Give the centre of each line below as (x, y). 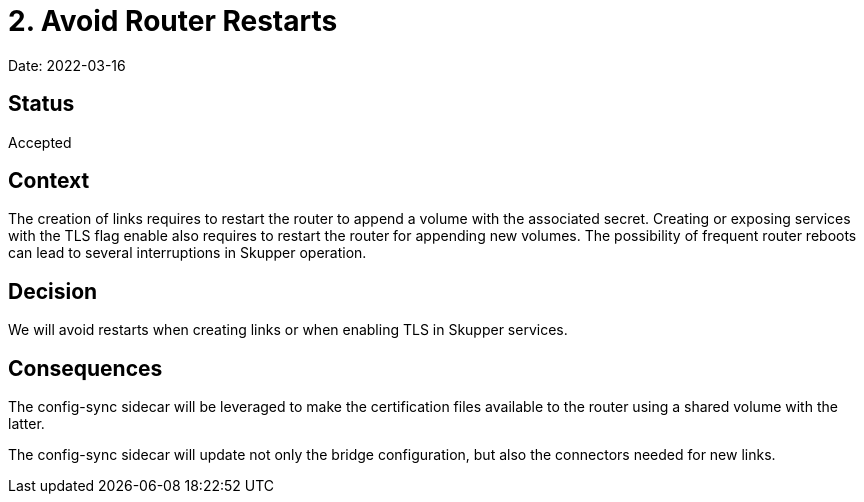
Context (49, 181)
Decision (53, 291)
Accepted (40, 142)
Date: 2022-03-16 (67, 65)
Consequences (85, 368)
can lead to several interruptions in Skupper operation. (187, 253)
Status (41, 104)
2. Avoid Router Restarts (173, 21)
